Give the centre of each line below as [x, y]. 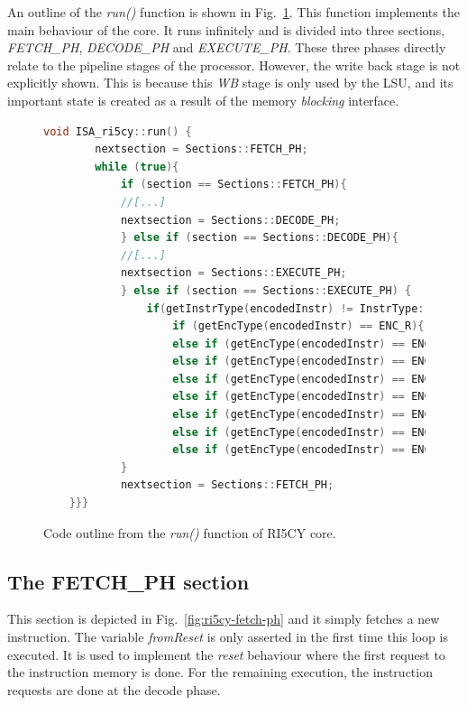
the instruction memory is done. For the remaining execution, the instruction [220, 672]
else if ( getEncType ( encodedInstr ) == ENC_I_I [315, 343]
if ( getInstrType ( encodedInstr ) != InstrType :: [288, 308]
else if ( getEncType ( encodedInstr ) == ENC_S [308, 379]
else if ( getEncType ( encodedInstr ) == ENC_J [308, 432]
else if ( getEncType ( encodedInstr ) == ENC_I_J [315, 450]
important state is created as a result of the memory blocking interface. [203, 100]
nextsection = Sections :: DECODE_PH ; [230, 220]
